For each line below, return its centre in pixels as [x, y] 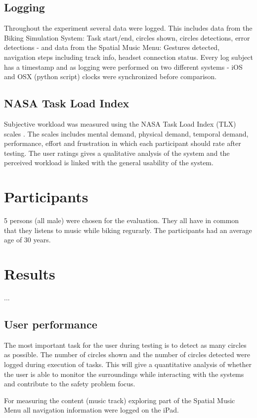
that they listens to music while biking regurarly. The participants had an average [128, 230]
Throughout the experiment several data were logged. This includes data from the [128, 28]
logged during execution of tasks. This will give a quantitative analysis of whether [128, 364]
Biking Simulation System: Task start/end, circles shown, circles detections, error [127, 37]
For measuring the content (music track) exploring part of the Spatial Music [120, 400]
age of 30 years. [27, 240]
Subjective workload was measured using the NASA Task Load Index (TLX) [120, 123]
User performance [51, 324]
